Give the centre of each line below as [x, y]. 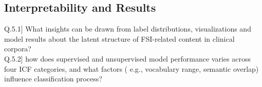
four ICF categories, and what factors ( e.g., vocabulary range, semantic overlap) [132, 68]
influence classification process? [53, 79]
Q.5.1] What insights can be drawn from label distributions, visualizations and [128, 29]
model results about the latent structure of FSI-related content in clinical [119, 38]
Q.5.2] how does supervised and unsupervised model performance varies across [127, 58]
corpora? [18, 49]
